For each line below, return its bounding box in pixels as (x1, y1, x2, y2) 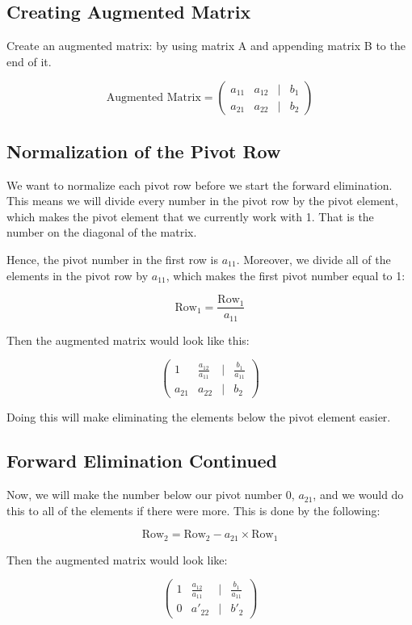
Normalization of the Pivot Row (6, 138, 281, 163)
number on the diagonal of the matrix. (6, 224, 197, 241)
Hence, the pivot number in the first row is (6, 250, 218, 267)
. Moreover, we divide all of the (236, 250, 391, 267)
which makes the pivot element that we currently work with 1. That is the (6, 208, 374, 224)
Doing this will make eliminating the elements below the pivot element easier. (6, 409, 391, 426)
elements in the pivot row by (6, 266, 149, 283)
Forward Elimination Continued (6, 448, 278, 473)
